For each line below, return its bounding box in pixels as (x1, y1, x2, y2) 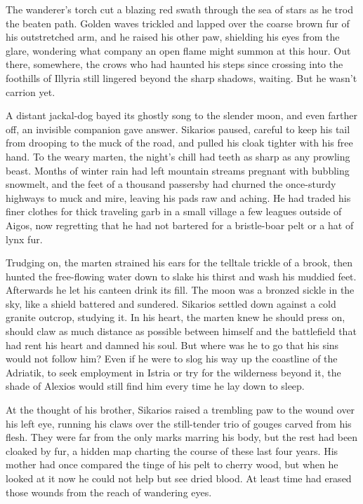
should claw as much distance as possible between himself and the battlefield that (6, 324, 357, 339)
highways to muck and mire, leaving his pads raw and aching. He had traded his (6, 190, 351, 205)
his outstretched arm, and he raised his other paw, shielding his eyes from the (6, 29, 340, 44)
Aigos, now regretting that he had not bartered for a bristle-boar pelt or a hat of (6, 217, 354, 232)
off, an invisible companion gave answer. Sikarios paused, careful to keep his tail (6, 121, 350, 136)
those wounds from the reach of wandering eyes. (6, 484, 212, 499)
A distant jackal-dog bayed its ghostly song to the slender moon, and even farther (6, 108, 358, 123)
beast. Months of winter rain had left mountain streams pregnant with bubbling (6, 163, 350, 177)
